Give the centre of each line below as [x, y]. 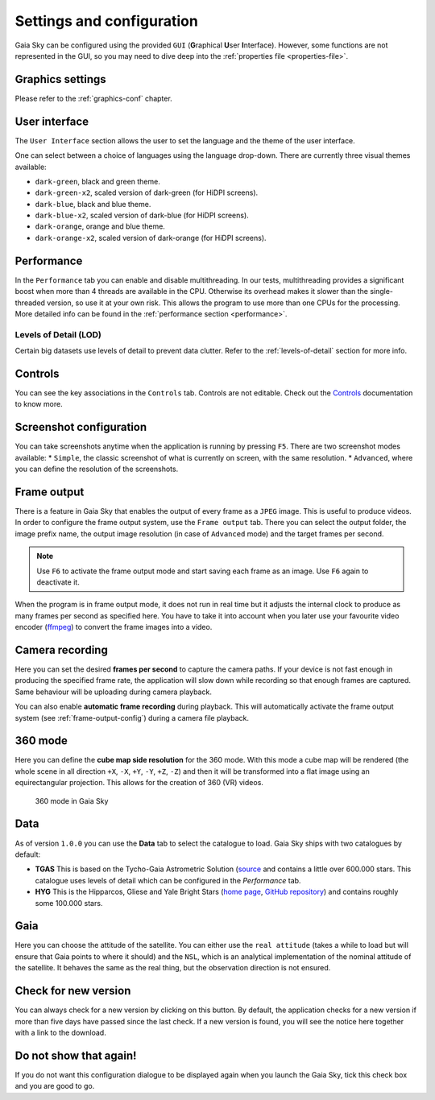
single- [381, 292]
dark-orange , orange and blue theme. [100, 226]
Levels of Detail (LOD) [58, 334]
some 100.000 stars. [69, 903]
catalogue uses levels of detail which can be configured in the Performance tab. [168, 880]
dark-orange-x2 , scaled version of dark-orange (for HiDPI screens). [151, 238]
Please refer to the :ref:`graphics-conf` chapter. [93, 98]
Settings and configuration [107, 21]
